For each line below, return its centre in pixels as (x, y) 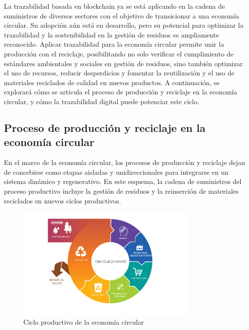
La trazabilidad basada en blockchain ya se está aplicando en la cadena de (115, 6)
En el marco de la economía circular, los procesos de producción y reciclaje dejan (125, 162)
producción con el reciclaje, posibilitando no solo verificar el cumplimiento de (119, 53)
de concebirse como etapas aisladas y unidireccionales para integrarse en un (116, 172)
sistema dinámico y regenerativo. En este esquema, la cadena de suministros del (123, 181)
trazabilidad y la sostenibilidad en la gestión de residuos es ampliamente (112, 34)
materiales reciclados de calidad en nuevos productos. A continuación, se (112, 82)
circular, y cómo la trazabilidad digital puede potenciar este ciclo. (102, 101)
